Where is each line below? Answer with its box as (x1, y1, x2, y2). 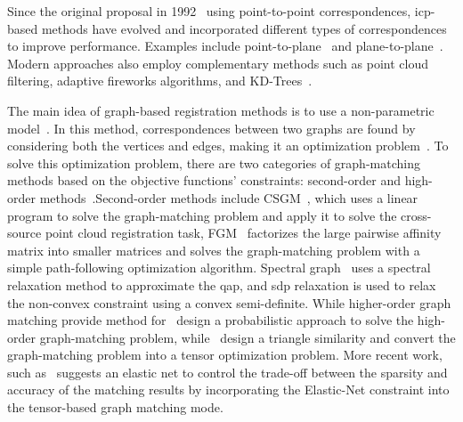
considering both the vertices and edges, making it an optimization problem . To (7, 136, 449, 155)
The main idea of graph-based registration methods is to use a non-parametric (7, 101, 435, 119)
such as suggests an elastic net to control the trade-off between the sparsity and (7, 362, 448, 381)
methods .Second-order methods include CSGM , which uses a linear (39, 188, 418, 207)
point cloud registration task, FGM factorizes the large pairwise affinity (45, 223, 442, 242)
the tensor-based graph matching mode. (7, 398, 223, 417)
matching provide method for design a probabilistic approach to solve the (7, 311, 414, 329)
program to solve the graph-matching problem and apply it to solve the (7, 206, 397, 224)
